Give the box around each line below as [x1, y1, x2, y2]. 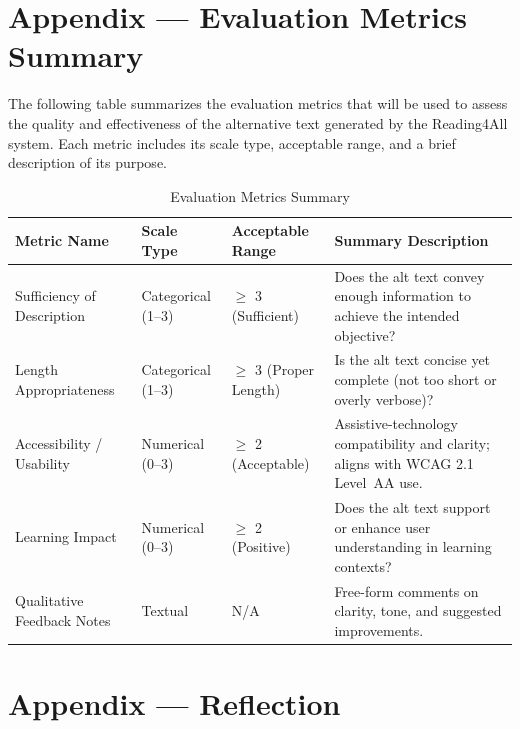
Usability [15, 452, 70, 473]
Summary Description [334, 230, 489, 251]
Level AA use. [334, 472, 423, 493]
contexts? [334, 555, 392, 576]
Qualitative [15, 590, 84, 611]
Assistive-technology [334, 413, 458, 434]
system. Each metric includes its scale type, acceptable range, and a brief [8, 132, 456, 153]
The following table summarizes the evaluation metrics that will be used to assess [8, 93, 508, 114]
